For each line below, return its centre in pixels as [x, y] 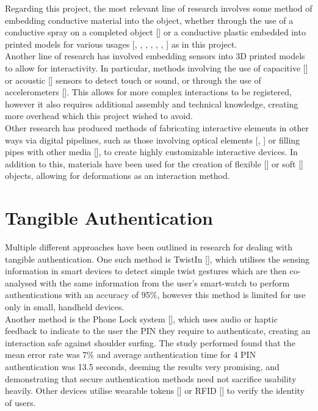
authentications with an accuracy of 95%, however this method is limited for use [155, 295]
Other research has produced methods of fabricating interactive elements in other [157, 127]
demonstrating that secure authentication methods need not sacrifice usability [151, 378]
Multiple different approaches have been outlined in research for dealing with [149, 247]
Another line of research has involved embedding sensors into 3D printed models [155, 56]
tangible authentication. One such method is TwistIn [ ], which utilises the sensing [157, 259]
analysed [21, 282]
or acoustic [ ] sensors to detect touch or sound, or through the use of [133, 80]
